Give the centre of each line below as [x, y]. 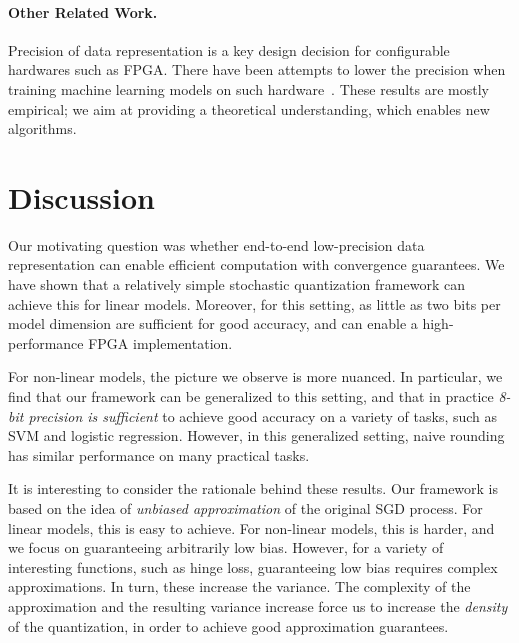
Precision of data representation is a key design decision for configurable [229, 49]
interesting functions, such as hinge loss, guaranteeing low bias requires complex [253, 566]
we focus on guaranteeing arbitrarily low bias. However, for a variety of [226, 547]
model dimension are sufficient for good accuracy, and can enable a [213, 323]
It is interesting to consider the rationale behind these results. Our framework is [253, 488]
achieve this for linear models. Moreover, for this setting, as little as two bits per [254, 303]
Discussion [81, 196]
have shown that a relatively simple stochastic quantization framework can [236, 284]
